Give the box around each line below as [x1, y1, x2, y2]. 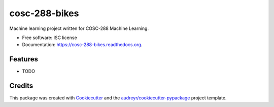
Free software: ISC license [22, 34, 77, 41]
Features [9, 55, 38, 63]
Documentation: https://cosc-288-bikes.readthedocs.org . [22, 42, 143, 48]
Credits [9, 82, 33, 90]
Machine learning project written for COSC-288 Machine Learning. [9, 25, 149, 31]
